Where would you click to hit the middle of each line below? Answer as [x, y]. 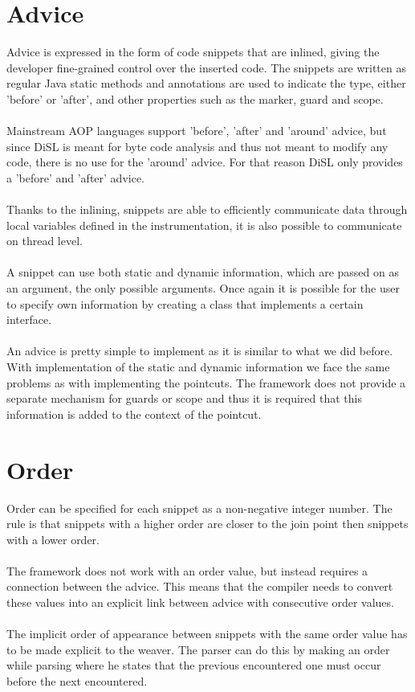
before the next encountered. [77, 681]
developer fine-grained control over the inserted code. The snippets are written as [206, 67]
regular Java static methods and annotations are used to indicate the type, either [206, 83]
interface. [29, 319]
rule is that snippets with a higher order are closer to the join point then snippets [207, 524]
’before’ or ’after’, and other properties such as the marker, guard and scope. [195, 98]
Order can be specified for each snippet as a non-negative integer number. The [199, 508]
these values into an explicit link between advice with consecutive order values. [200, 602]
